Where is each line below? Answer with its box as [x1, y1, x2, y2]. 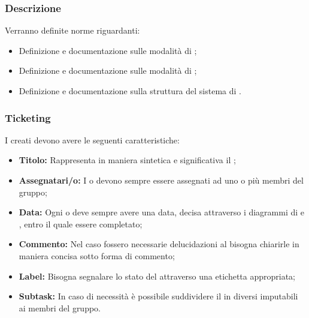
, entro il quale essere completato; [19, 217, 143, 230]
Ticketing [5, 110, 51, 125]
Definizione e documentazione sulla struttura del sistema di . [19, 85, 241, 97]
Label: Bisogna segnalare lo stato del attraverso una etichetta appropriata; [19, 269, 295, 282]
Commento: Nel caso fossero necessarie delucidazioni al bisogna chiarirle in [19, 238, 299, 250]
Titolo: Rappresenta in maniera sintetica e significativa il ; [19, 154, 236, 166]
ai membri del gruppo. [19, 301, 101, 314]
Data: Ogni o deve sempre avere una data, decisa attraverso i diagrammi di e [19, 206, 305, 218]
